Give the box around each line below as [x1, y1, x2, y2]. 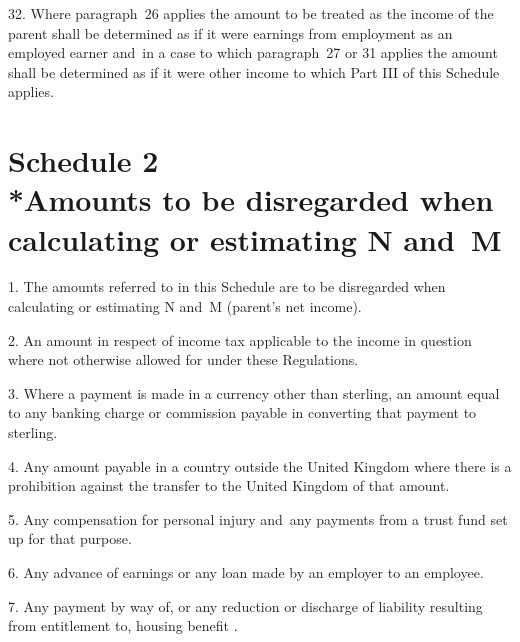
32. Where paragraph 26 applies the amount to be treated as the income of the [8, 3, 494, 23]
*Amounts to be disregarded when [8, 179, 494, 220]
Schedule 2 [8, 140, 159, 181]
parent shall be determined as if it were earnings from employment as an [8, 22, 453, 43]
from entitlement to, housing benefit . [8, 615, 238, 636]
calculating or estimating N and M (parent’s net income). [8, 296, 362, 317]
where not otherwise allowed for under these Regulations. [8, 349, 359, 370]
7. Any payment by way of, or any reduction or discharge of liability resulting [8, 595, 483, 616]
